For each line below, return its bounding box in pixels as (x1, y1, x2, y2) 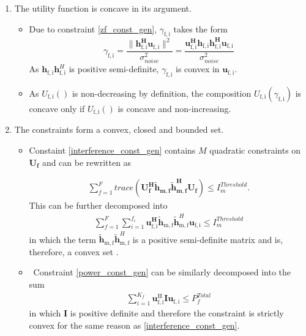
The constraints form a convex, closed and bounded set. (14, 123, 224, 136)
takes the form (173, 22, 228, 35)
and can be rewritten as (42, 155, 132, 168)
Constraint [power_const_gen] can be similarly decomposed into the (33, 266, 291, 278)
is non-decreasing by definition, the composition (72, 86, 252, 99)
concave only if (29, 102, 85, 114)
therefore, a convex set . (29, 245, 119, 258)
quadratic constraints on (209, 144, 301, 156)
